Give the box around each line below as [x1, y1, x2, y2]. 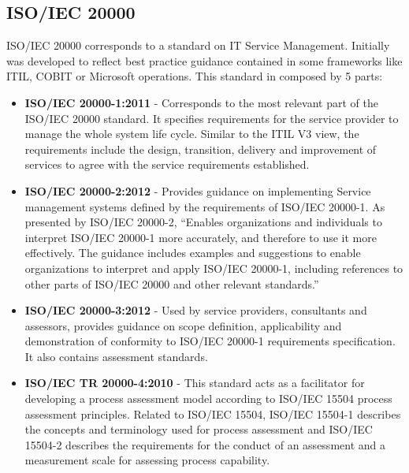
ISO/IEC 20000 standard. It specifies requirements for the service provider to [24, 110, 399, 126]
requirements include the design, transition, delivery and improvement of [24, 140, 377, 157]
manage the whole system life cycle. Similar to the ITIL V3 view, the [24, 125, 359, 142]
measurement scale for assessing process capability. [24, 452, 270, 468]
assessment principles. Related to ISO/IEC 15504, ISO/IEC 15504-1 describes [24, 405, 401, 422]
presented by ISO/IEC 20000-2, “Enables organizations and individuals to [24, 214, 382, 230]
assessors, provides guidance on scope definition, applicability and [24, 317, 342, 333]
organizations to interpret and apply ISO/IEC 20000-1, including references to [24, 259, 403, 276]
